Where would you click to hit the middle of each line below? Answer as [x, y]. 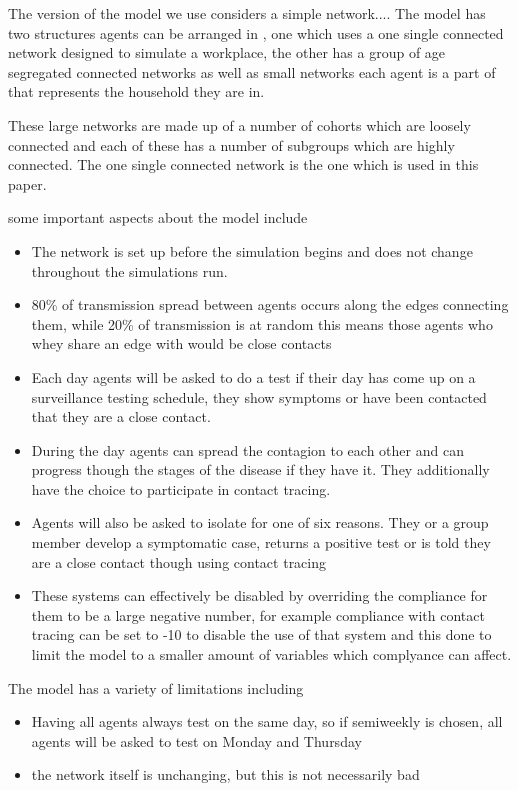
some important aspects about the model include [158, 217]
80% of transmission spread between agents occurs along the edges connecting [270, 304]
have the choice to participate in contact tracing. [181, 488]
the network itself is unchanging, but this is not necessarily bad [225, 774]
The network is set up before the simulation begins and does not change [252, 250]
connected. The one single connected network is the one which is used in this [243, 164]
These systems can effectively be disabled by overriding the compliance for [259, 595]
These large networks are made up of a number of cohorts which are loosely [239, 124]
